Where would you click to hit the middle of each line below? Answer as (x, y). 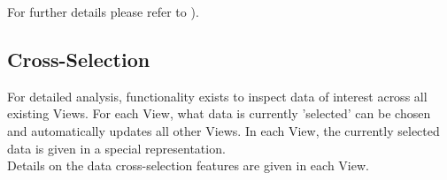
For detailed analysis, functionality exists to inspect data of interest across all (217, 96)
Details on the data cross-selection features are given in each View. (188, 165)
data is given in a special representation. (116, 148)
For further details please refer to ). (103, 11)
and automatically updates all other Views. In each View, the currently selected (223, 130)
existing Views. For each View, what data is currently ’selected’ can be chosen (219, 113)
